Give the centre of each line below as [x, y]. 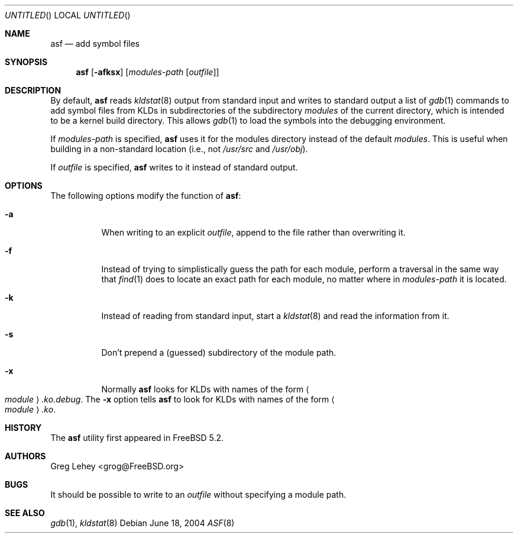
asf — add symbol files [95, 44]
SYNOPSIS [26, 62]
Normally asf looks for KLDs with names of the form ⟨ [205, 389]
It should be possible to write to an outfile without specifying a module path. [198, 494]
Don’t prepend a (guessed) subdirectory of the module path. [219, 352]
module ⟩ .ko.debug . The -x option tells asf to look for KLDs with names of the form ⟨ [170, 399]
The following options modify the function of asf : [146, 196]
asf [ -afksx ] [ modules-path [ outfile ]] [148, 72]
